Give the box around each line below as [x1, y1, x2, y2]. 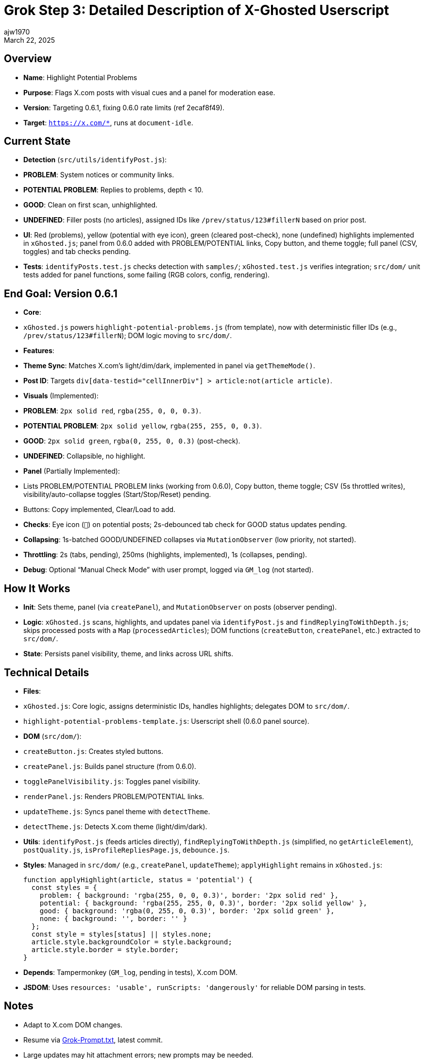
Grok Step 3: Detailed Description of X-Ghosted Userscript [4, 2, 389, 18]
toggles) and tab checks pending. [23, 247, 131, 256]
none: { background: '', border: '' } [39, 914, 187, 922]
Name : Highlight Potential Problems [23, 73, 137, 82]
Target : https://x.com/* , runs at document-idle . [23, 118, 193, 127]
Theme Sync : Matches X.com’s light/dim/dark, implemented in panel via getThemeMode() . [23, 361, 315, 370]
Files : [23, 686, 41, 695]
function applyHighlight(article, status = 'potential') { [23, 875, 253, 884]
